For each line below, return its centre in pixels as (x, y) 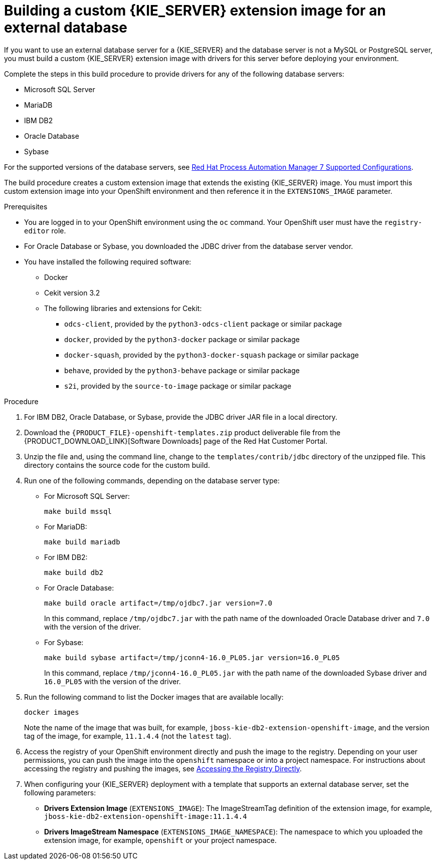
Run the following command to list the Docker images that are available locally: (154, 697)
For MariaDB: (66, 526)
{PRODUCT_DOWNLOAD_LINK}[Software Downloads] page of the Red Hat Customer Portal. (176, 441)
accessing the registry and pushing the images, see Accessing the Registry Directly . (163, 768)
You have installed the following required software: (108, 261)
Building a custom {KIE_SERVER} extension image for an (195, 11)
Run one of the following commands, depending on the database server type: (152, 480)
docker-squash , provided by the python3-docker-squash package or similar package (211, 355)
